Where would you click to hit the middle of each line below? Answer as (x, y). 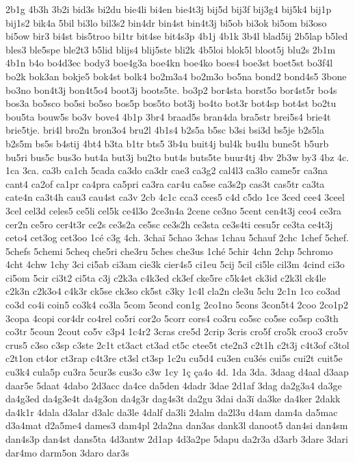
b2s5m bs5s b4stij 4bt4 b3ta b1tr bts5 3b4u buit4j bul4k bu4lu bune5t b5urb (167, 143)
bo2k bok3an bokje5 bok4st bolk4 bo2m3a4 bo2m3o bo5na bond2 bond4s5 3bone (176, 76)
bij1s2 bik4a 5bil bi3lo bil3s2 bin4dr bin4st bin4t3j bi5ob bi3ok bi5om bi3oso (166, 22)
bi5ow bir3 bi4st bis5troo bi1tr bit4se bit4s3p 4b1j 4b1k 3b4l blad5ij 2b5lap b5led (177, 36)
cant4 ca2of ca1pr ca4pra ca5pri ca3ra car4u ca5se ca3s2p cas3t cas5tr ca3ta (165, 183)
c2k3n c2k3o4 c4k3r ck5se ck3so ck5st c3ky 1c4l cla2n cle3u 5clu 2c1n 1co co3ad (173, 291)
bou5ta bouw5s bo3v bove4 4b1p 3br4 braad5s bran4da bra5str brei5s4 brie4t (168, 116)
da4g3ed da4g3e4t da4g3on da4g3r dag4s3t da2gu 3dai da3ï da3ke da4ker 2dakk (173, 399)
